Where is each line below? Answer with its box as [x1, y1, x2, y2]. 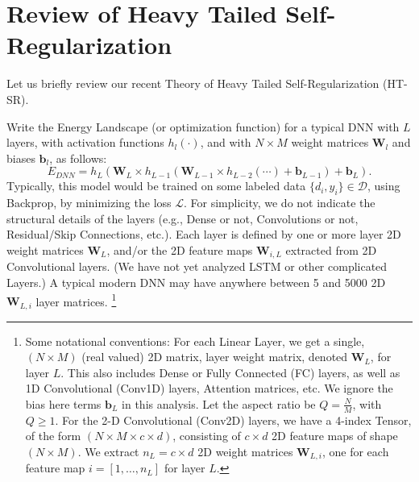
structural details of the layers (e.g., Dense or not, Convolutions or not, [6, 210, 359, 226]
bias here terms [25, 395, 102, 412]
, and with [200, 134, 251, 151]
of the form [25, 427, 81, 444]
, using [367, 177, 400, 194]
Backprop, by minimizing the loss [6, 194, 172, 211]
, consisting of [172, 427, 241, 444]
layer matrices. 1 [35, 290, 117, 310]
